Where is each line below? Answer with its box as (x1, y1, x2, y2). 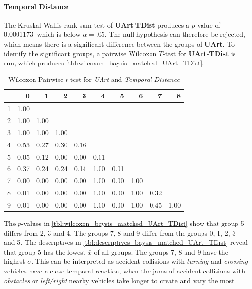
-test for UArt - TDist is (163, 48, 236, 58)
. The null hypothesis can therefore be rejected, (104, 29, 245, 39)
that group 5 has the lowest (4, 246, 86, 257)
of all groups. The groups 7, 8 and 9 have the (94, 246, 228, 257)
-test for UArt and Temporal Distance (68, 74, 180, 84)
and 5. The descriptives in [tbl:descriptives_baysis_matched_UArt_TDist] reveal (4, 237, 248, 247)
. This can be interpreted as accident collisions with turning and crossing (31, 256, 248, 266)
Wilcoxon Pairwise (8, 74, 64, 84)
